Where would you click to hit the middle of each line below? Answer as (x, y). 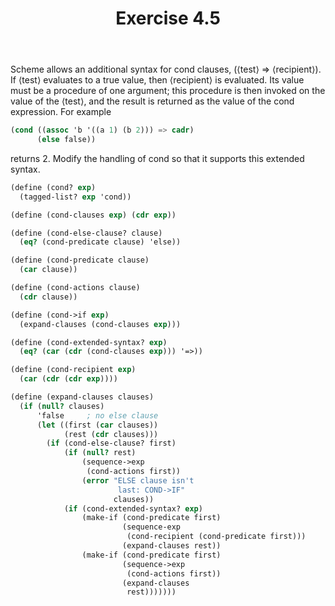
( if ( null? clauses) (62, 406)
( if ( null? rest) (100, 453)
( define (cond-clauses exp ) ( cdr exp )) (93, 215)
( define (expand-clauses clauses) (82, 397)
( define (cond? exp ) (53, 187)
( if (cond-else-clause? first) (111, 443)
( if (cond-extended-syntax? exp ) (133, 508)
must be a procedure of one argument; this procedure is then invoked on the (168, 91)
